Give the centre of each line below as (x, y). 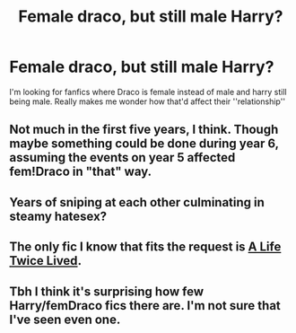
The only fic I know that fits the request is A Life (145, 247)
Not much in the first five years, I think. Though (144, 130)
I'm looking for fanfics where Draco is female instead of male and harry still (148, 92)
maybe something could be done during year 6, (144, 144)
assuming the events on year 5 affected (122, 158)
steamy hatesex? (58, 216)
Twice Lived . (46, 261)
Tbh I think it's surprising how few (107, 291)
